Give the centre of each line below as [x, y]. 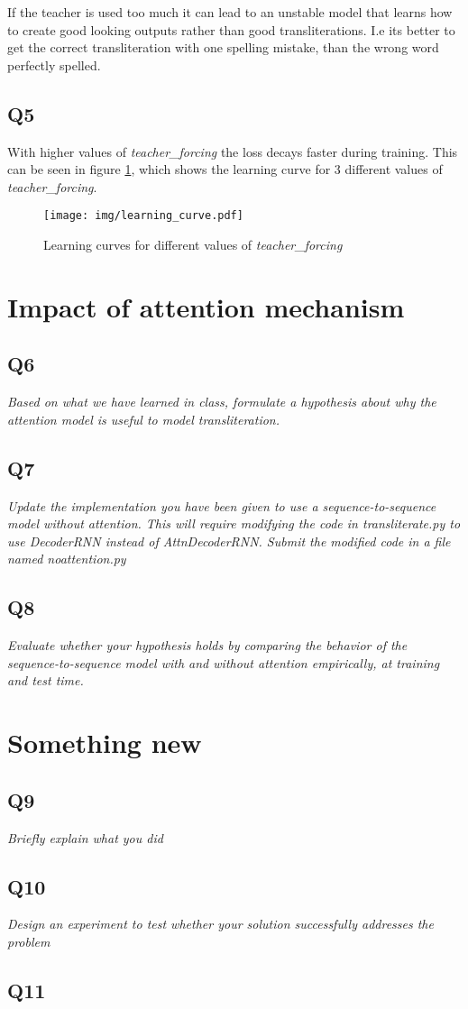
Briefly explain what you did [85, 837]
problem [29, 941]
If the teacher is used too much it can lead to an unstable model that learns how [230, 12]
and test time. [46, 680]
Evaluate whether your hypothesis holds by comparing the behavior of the [207, 645]
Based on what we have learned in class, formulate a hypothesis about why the [222, 402]
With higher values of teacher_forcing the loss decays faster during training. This [233, 151]
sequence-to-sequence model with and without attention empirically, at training [224, 662]
